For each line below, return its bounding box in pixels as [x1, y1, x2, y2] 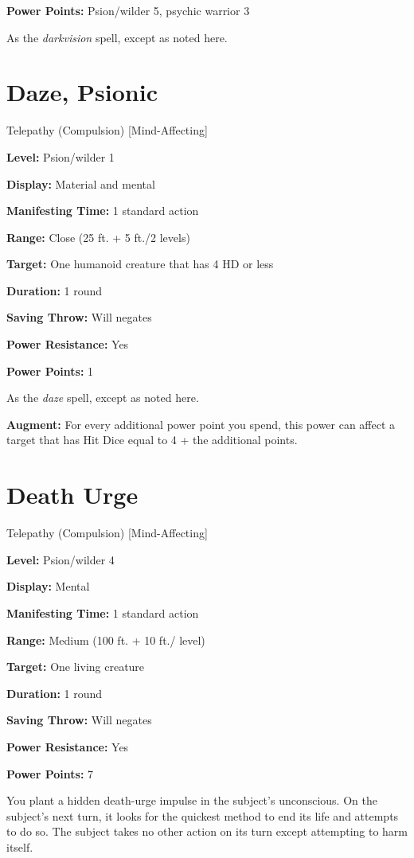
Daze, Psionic [6, 76, 158, 108]
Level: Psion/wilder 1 [6, 148, 115, 165]
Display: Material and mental [6, 175, 155, 192]
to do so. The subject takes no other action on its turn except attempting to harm [6, 823, 408, 840]
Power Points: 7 [6, 765, 94, 782]
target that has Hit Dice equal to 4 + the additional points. [6, 431, 298, 448]
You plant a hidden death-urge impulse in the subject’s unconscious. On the [6, 792, 377, 809]
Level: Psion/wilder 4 [6, 551, 115, 567]
